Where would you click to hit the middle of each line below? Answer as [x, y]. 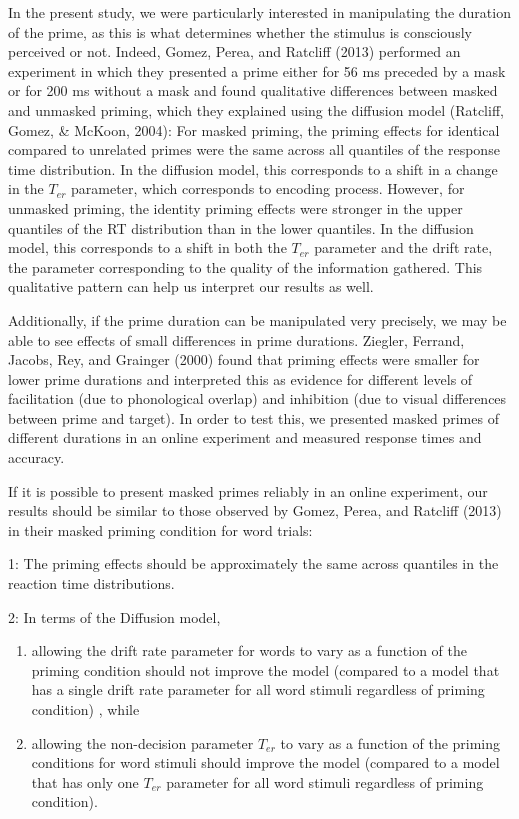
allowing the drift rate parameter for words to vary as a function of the [249, 650]
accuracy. [36, 457]
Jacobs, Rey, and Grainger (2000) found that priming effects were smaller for [244, 359]
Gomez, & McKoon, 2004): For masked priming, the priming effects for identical [254, 129]
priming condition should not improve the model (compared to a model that [265, 669]
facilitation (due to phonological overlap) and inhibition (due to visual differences [257, 398]
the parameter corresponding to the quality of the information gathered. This [245, 266]
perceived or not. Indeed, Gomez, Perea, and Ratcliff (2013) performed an [234, 51]
